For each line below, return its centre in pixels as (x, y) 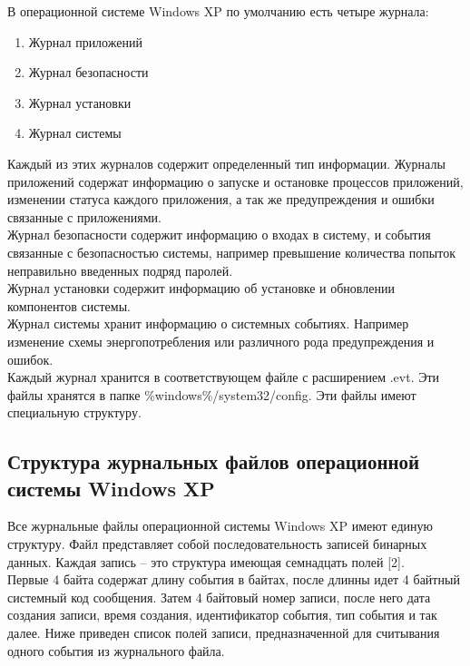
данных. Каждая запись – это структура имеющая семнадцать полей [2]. (206, 561)
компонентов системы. (69, 305)
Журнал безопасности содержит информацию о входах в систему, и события (219, 235)
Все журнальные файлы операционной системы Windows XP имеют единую (220, 526)
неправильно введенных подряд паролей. (120, 270)
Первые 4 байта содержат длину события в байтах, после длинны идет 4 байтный (234, 579)
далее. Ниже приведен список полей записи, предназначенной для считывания (224, 633)
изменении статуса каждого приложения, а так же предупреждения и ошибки (221, 199)
